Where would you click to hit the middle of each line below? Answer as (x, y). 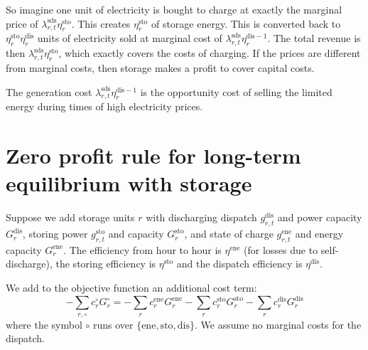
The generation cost (49, 91)
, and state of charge (229, 234)
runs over (113, 324)
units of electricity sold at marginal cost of (130, 38)
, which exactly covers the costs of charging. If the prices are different (210, 53)
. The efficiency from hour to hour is (142, 249)
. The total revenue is (314, 38)
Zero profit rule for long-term (153, 155)
